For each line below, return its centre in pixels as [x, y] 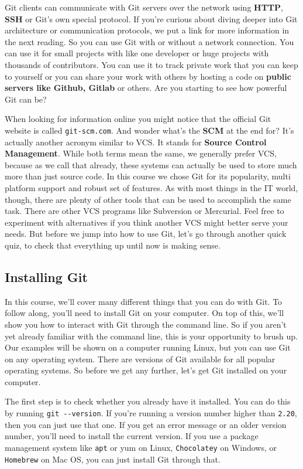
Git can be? [26, 99]
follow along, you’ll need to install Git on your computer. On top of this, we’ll [144, 313]
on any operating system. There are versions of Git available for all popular [140, 358]
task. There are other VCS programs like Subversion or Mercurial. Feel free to [144, 211]
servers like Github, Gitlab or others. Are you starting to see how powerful [146, 88]
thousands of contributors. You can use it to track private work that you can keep [151, 64]
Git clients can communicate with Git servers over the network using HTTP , [144, 7]
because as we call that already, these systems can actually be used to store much [151, 164]
